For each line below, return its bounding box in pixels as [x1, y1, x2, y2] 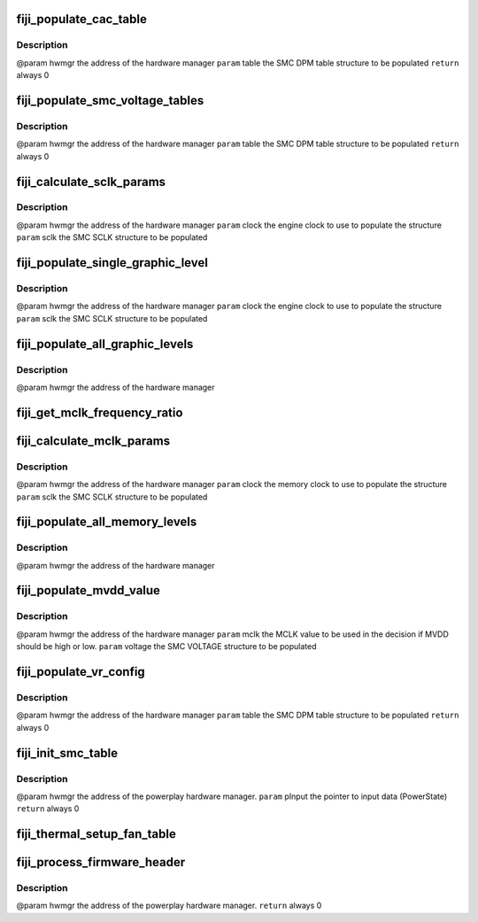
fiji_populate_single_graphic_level [16, 255, 208, 270]
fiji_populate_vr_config [16, 664, 145, 679]
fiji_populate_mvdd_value [16, 583, 161, 598]
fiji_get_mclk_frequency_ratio [16, 405, 183, 420]
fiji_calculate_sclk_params [16, 174, 166, 190]
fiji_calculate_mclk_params [16, 433, 171, 448]
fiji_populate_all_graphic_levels [16, 337, 194, 352]
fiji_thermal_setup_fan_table [16, 826, 176, 841]
